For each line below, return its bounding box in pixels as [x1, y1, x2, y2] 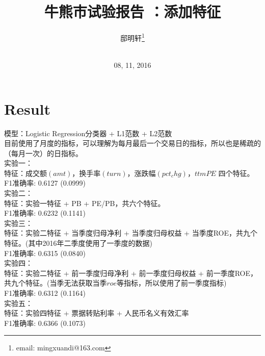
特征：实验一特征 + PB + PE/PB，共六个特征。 [4, 197, 165, 208]
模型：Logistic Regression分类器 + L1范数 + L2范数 [4, 128, 172, 138]
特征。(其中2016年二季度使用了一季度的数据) [4, 238, 152, 248]
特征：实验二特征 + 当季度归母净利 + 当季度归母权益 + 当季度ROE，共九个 [4, 227, 257, 238]
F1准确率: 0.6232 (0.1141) [4, 208, 86, 218]
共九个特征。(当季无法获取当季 [4, 277, 107, 288]
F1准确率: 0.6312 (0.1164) [4, 288, 86, 298]
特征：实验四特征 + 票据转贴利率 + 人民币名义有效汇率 [4, 308, 189, 318]
